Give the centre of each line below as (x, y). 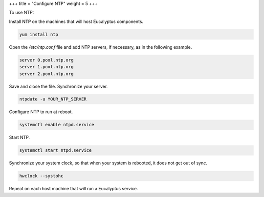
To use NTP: (22, 13)
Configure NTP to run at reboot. (41, 112)
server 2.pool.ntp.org (46, 74)
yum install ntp (39, 34)
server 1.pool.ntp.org (46, 67)
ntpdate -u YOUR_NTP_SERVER (53, 99)
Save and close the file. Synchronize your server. (58, 86)
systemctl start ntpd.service (55, 150)
